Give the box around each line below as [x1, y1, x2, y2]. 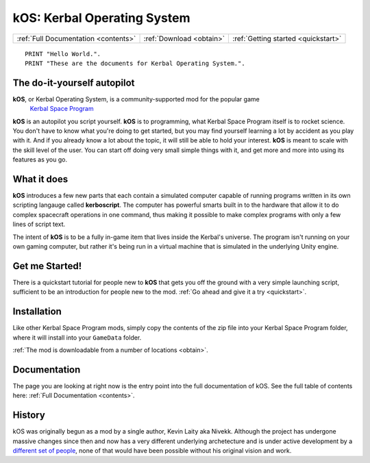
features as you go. [12, 155, 68, 164]
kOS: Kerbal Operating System [12, 10, 190, 25]
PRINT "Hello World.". [25, 50, 101, 58]
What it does [12, 173, 69, 185]
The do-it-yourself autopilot [12, 77, 135, 88]
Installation [12, 305, 62, 318]
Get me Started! [12, 260, 82, 272]
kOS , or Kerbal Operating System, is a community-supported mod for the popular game [12, 95, 260, 103]
